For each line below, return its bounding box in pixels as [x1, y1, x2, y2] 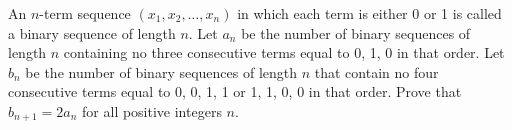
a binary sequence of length [8, 22, 176, 43]
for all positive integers [82, 100, 222, 121]
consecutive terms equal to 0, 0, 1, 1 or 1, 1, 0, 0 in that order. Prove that [8, 81, 462, 102]
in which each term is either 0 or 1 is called [237, 3, 502, 23]
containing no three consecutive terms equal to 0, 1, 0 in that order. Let [63, 42, 505, 63]
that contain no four [314, 61, 439, 82]
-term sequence [39, 3, 131, 23]
